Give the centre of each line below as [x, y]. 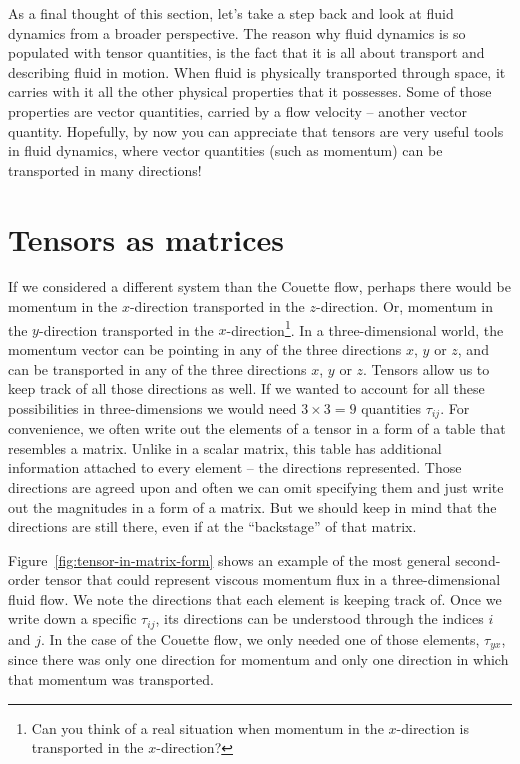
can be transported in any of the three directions [157, 368]
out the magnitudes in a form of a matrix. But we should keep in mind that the [252, 506]
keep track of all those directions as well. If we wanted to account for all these [246, 388]
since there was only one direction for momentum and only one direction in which [258, 659]
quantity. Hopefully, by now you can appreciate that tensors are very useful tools [256, 130]
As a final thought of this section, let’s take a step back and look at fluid [231, 13]
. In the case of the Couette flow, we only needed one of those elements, [260, 638]
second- [478, 559]
